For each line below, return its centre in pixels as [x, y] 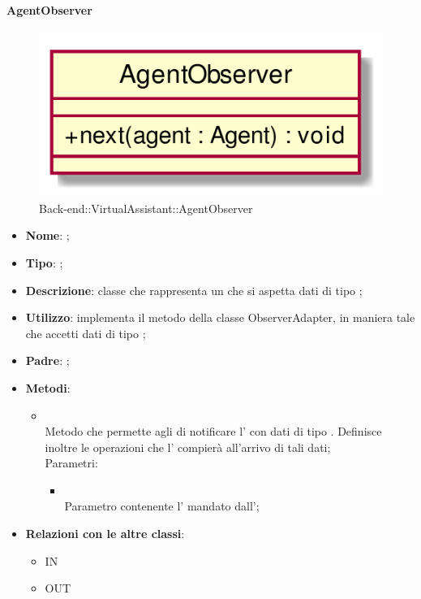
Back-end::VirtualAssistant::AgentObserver [146, 208]
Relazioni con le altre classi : [105, 534]
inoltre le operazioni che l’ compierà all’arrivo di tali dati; [188, 447]
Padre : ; [47, 360]
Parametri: [71, 463]
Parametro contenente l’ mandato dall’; [162, 506]
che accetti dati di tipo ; [86, 333]
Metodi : [48, 387]
